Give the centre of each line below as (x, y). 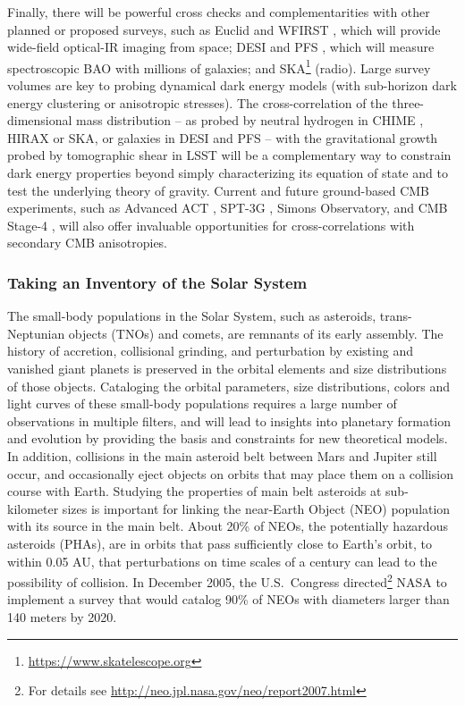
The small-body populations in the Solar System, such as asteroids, (192, 316)
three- (408, 102)
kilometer (33, 508)
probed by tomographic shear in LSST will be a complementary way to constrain (229, 155)
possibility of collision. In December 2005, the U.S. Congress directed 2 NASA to (227, 580)
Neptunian (36, 333)
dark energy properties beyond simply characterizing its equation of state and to (228, 172)
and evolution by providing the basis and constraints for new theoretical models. (228, 438)
